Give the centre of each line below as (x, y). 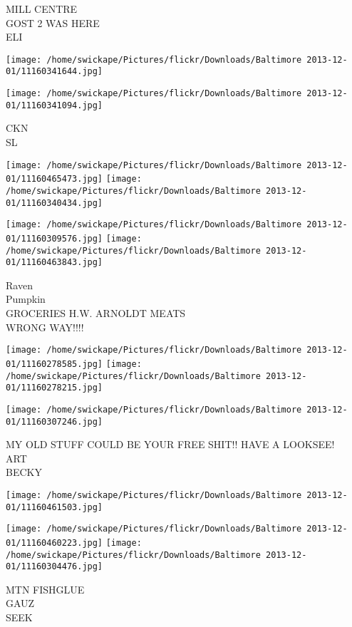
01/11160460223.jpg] (55, 543)
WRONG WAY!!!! (45, 327)
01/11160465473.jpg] (55, 179)
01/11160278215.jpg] (55, 388)
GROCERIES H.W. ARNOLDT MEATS (96, 313)
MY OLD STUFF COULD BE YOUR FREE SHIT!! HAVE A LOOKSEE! (170, 444)
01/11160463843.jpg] (55, 263)
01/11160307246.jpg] (55, 421)
